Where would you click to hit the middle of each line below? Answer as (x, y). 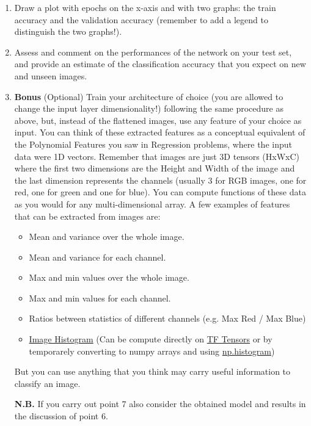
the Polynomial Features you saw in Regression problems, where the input (153, 144)
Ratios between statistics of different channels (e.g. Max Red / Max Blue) (167, 318)
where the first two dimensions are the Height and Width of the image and (155, 168)
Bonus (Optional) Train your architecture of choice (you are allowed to (149, 96)
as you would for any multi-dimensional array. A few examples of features (152, 204)
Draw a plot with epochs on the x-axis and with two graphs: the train (145, 7)
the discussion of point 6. (61, 416)
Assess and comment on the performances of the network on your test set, (153, 52)
